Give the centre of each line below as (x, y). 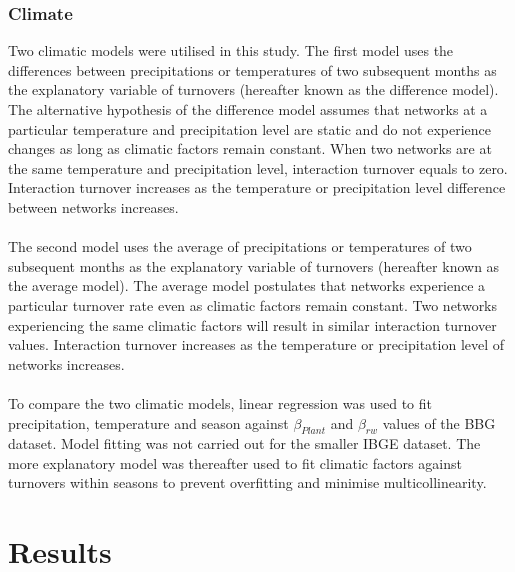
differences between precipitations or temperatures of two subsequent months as (252, 69)
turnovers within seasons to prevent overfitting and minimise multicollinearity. (247, 482)
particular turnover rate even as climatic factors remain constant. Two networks (253, 304)
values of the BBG (439, 422)
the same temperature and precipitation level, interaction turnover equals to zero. (258, 167)
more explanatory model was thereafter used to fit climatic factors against (235, 462)
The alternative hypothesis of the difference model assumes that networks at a (248, 109)
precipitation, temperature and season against (148, 422)
